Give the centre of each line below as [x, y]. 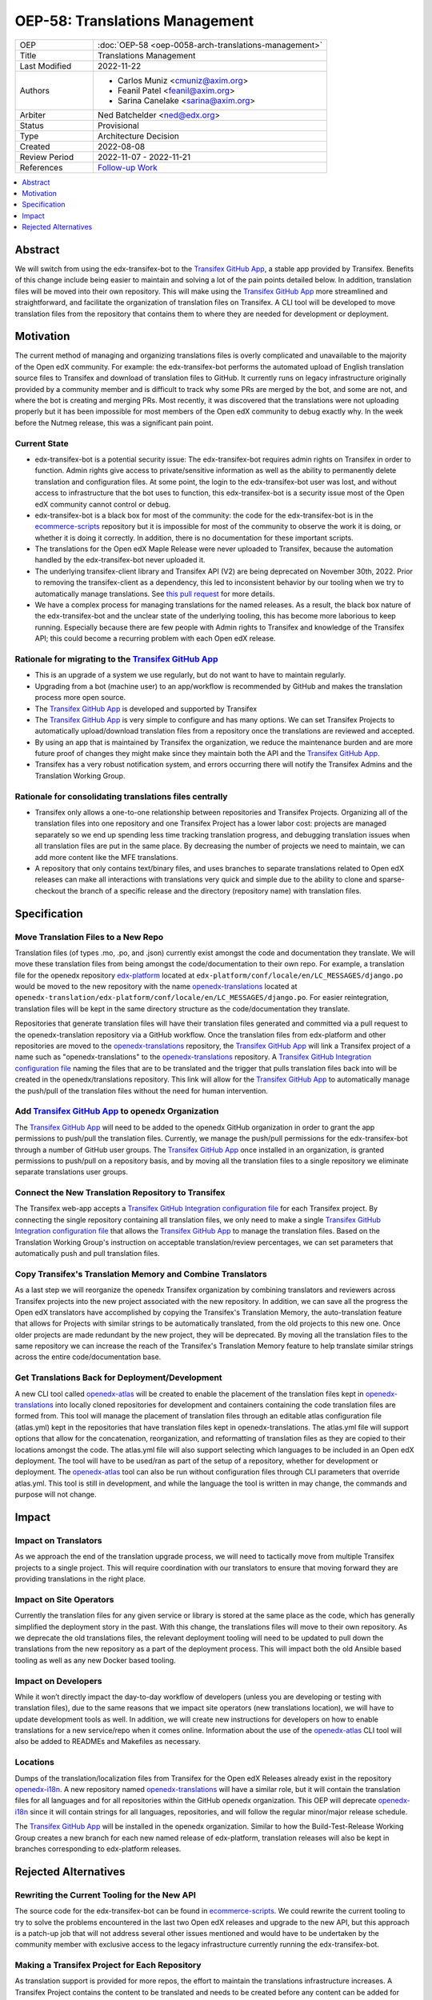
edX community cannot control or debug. [103, 504]
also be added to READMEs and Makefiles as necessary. [108, 1742]
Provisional [118, 126]
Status [32, 126]
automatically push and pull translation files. [87, 1253]
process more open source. [80, 698]
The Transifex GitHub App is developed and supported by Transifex [146, 709]
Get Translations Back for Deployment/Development [119, 1378]
